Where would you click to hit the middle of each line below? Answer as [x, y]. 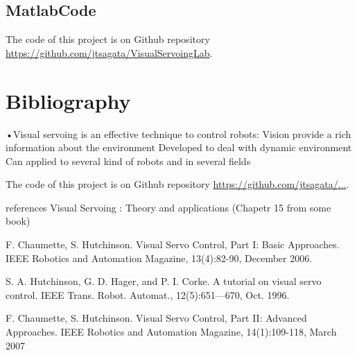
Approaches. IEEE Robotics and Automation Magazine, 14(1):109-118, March [171, 332]
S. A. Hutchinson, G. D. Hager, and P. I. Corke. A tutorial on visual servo [164, 281]
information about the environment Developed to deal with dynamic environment [179, 147]
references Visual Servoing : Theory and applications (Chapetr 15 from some [168, 207]
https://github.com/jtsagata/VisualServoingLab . [109, 52]
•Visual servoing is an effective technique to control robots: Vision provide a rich [178, 133]
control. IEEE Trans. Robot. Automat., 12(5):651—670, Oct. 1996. [148, 294]
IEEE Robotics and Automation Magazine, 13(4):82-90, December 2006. [159, 258]
